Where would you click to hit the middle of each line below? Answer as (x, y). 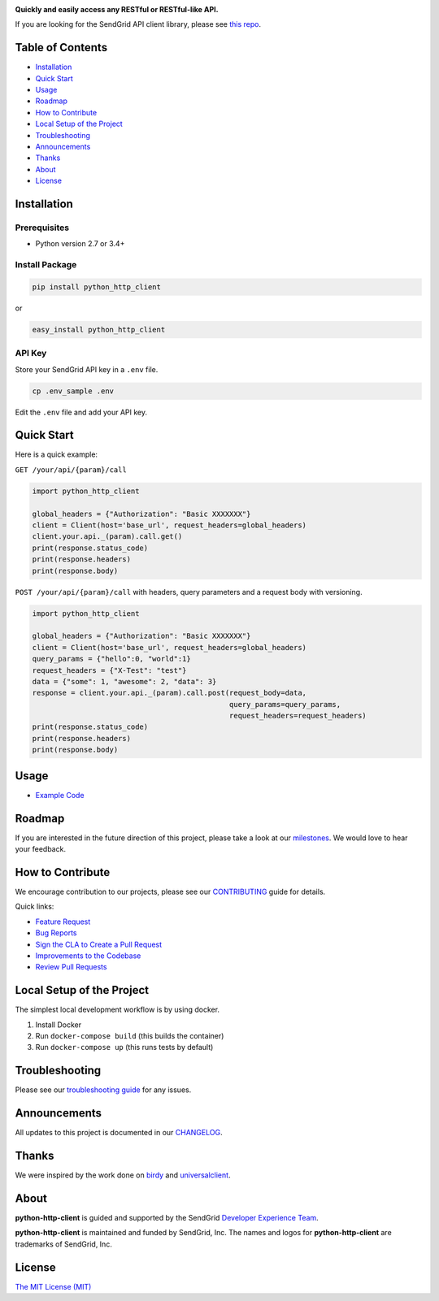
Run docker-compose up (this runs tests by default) (124, 1047)
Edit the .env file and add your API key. (81, 412)
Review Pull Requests (71, 967)
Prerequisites (42, 228)
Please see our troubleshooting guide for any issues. (103, 1090)
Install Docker (58, 1025)
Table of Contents (61, 48)
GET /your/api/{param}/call (71, 470)
